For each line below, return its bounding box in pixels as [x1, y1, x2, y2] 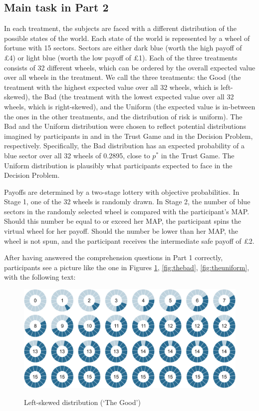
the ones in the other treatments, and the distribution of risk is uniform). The [4, 111, 243, 121]
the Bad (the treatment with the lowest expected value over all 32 [32, 91, 234, 102]
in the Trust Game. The [161, 150, 235, 160]
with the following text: [4, 272, 76, 282]
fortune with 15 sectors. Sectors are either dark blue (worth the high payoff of [4, 42, 242, 53]
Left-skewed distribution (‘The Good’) [24, 397, 141, 407]
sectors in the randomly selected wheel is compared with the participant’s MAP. [4, 206, 250, 216]
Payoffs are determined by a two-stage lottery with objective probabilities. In [4, 186, 240, 197]
